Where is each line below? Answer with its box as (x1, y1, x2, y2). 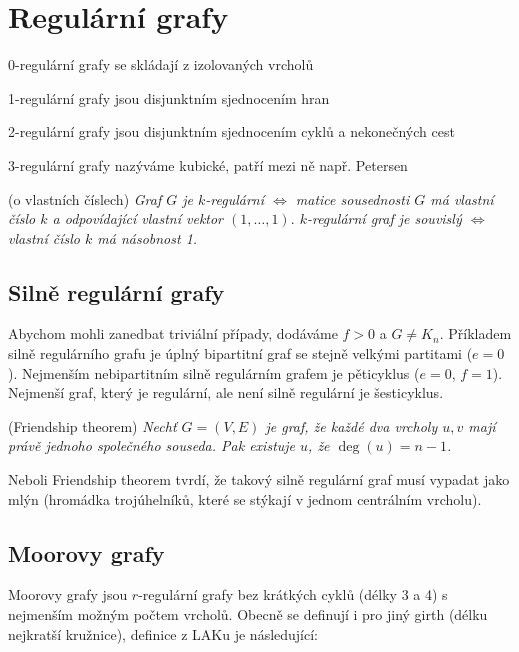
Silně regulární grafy (8, 276, 225, 307)
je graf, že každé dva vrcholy (265, 415, 438, 436)
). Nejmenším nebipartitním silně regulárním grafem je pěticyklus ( (8, 362, 420, 383)
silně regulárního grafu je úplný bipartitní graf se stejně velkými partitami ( (8, 343, 473, 364)
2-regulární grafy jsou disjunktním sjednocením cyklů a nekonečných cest (8, 121, 455, 142)
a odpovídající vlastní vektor (52, 208, 224, 229)
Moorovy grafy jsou (8, 584, 128, 605)
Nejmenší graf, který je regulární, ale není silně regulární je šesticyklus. (8, 382, 444, 403)
